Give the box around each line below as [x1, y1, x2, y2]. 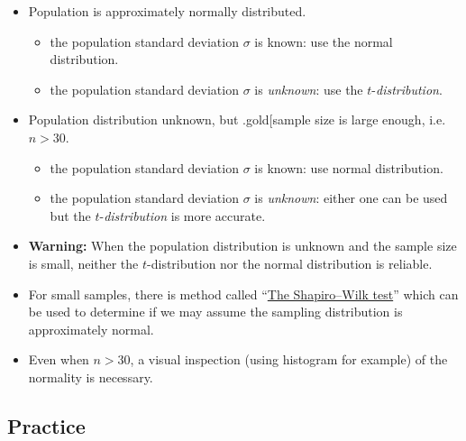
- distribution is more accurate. [99, 206, 266, 225]
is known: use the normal [254, 32, 393, 51]
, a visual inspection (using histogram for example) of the [130, 350, 448, 369]
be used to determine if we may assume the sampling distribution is [28, 302, 403, 321]
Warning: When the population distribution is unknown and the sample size [28, 236, 457, 255]
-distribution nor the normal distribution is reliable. [147, 253, 433, 272]
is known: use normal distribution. [254, 158, 443, 177]
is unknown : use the [254, 79, 363, 98]
